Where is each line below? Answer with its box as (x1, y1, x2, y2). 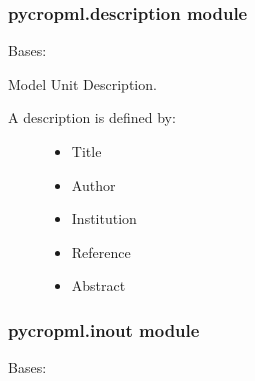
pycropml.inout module (8, 317, 200, 342)
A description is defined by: (8, 107, 176, 128)
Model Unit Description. (8, 73, 157, 94)
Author (71, 174, 116, 195)
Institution (71, 208, 137, 229)
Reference (71, 241, 131, 262)
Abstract (71, 275, 126, 296)
